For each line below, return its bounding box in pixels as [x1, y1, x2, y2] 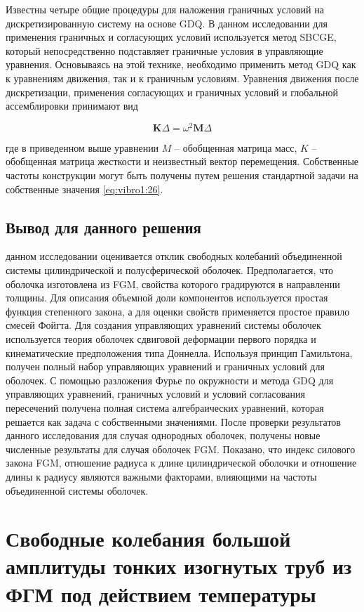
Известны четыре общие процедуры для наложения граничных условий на [6, 2, 324, 16]
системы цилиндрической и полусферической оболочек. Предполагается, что [6, 263, 334, 277]
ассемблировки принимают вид [6, 98, 138, 113]
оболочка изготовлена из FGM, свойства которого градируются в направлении [6, 276, 340, 291]
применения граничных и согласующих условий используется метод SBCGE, [6, 30, 337, 44]
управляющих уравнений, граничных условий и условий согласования [6, 386, 305, 401]
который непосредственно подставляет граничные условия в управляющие [6, 43, 323, 58]
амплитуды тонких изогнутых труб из [6, 552, 352, 580]
